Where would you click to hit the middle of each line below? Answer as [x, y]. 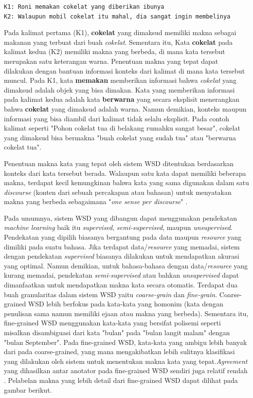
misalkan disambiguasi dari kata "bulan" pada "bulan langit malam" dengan [117, 332]
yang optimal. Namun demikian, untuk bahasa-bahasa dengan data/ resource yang [126, 265]
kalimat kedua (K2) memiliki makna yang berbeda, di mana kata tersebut [115, 51]
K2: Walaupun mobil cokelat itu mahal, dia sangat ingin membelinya [117, 16]
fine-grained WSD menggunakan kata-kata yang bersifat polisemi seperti [112, 323]
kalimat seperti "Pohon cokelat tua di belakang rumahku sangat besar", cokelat [122, 128]
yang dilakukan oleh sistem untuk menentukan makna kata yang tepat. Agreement [126, 361]
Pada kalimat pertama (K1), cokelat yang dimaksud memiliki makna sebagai [120, 32]
